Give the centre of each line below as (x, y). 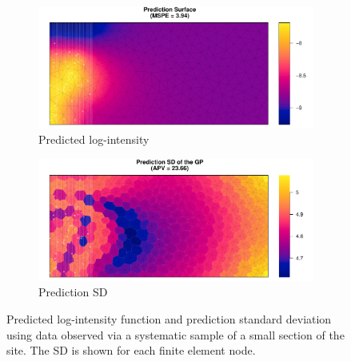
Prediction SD (73, 292)
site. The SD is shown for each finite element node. (131, 350)
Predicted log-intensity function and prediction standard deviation (169, 319)
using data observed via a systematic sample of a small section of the (175, 334)
